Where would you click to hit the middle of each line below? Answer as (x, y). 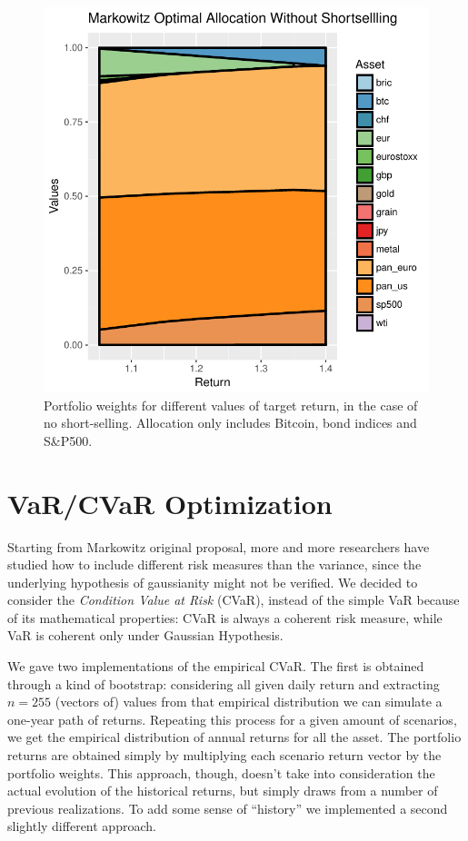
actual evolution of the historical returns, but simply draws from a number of (223, 791)
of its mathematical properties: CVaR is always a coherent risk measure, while (225, 617)
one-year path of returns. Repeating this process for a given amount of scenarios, (232, 719)
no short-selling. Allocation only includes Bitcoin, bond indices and (230, 423)
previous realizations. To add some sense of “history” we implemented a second (228, 808)
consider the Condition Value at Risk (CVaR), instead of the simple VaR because (234, 600)
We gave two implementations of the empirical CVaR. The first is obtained (216, 666)
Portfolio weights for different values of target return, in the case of (231, 405)
